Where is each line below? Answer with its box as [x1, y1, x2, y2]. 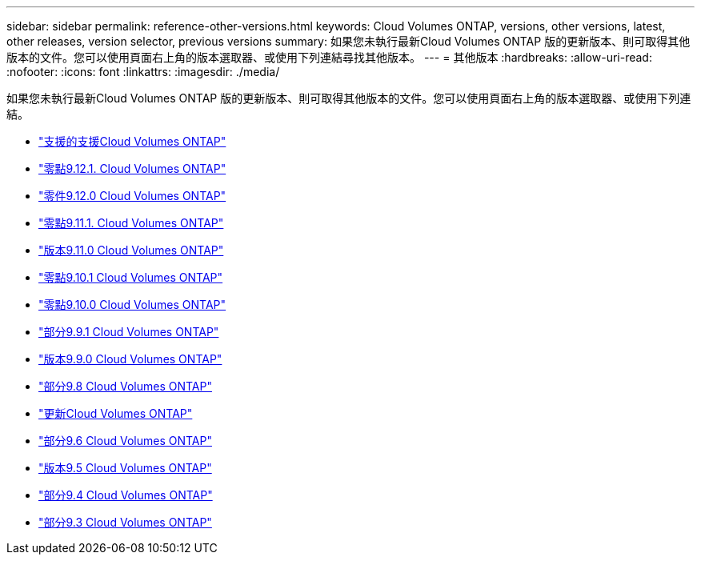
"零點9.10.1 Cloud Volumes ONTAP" [38, 270, 223, 284]
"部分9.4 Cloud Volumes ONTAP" [38, 488, 213, 502]
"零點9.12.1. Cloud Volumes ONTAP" [38, 162, 226, 175]
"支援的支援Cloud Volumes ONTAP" [38, 134, 226, 148]
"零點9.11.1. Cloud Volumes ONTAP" [38, 216, 224, 230]
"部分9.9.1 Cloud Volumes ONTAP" [38, 325, 219, 339]
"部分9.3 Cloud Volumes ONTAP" [38, 515, 212, 529]
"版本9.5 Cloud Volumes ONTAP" [38, 461, 212, 475]
